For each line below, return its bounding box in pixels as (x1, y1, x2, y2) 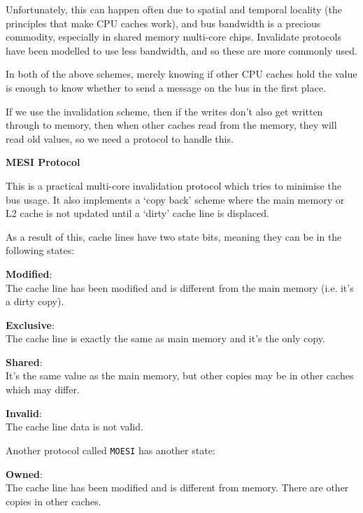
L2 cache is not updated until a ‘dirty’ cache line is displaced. (6, 206, 269, 220)
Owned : (6, 466, 43, 481)
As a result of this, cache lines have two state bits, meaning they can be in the (6, 229, 342, 244)
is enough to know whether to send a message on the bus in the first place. (6, 80, 326, 94)
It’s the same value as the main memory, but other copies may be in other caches (6, 368, 354, 383)
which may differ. (6, 382, 80, 397)
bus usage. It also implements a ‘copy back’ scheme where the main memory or (6, 192, 345, 206)
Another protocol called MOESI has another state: (6, 442, 215, 457)
